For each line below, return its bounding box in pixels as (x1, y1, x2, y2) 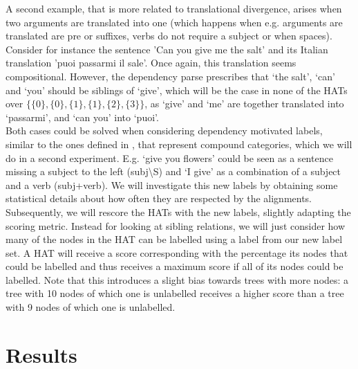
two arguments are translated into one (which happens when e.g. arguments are (6, 15, 343, 29)
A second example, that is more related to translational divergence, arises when (6, 1, 342, 15)
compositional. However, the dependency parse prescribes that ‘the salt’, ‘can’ (6, 69, 335, 83)
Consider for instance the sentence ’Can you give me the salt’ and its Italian (6, 42, 328, 56)
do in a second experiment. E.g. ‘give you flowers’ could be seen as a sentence (6, 150, 333, 165)
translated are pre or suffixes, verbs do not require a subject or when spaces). (6, 28, 332, 43)
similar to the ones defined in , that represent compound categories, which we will (6, 136, 352, 151)
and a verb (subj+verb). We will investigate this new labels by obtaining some (6, 177, 338, 192)
